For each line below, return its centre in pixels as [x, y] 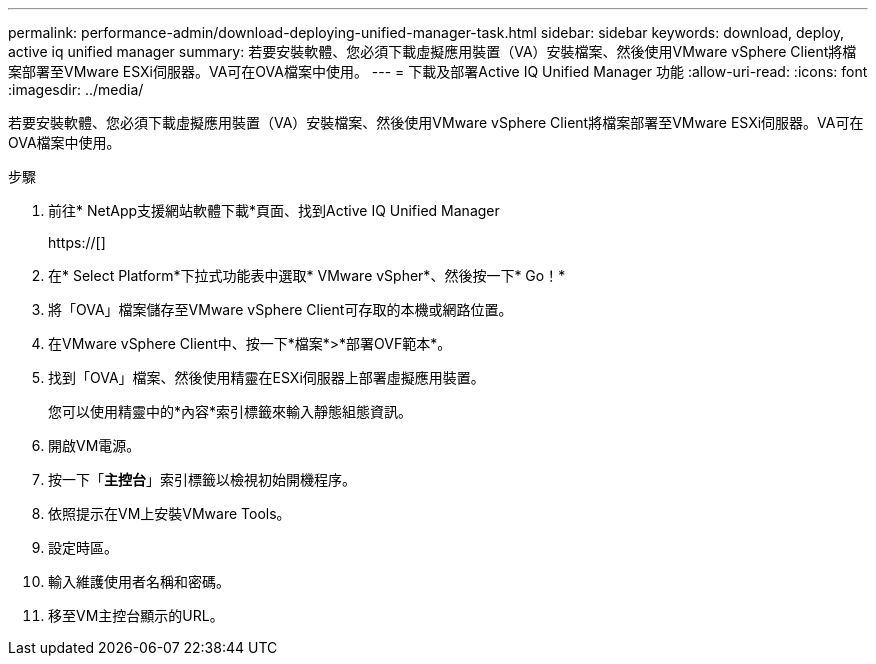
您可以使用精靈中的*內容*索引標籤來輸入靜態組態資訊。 [230, 411]
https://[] [77, 242]
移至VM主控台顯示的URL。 [136, 615]
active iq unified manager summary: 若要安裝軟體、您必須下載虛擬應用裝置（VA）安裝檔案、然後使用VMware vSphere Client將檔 [432, 51]
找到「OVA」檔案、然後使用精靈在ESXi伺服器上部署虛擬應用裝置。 [266, 377]
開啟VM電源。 [94, 445]
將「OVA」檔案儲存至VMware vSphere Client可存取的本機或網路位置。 [280, 309]
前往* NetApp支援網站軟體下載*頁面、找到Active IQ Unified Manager [274, 210]
